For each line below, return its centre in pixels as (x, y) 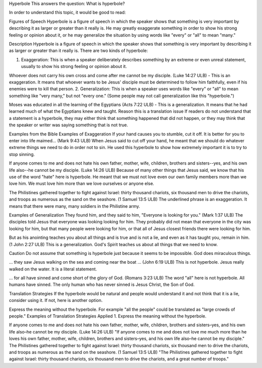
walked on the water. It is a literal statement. (53, 269)
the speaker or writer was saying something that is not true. (68, 125)
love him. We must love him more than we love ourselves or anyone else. (82, 184)
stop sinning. (22, 154)
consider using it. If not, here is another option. (56, 301)
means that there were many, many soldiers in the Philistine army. (74, 206)
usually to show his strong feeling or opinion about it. (74, 67)
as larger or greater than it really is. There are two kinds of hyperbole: (78, 50)
